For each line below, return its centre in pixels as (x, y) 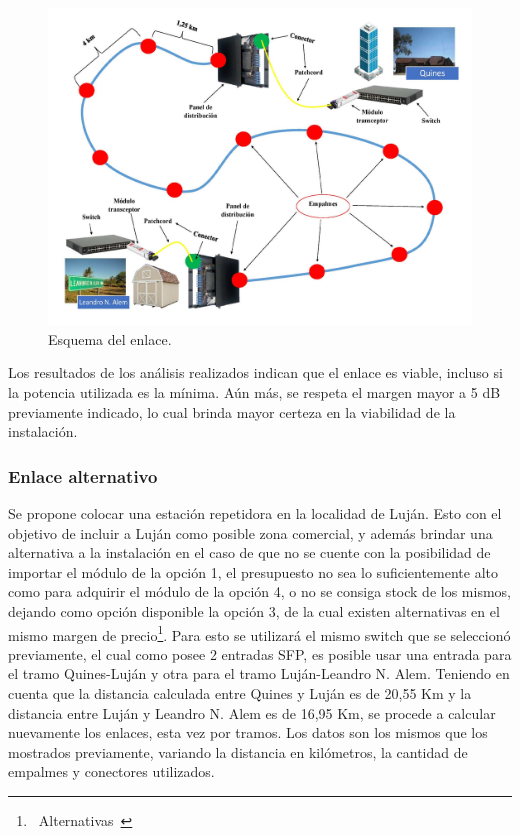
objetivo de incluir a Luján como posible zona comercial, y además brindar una (250, 532)
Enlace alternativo (83, 475)
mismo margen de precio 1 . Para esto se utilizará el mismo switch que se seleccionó (259, 633)
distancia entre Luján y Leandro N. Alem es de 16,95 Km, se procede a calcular (252, 712)
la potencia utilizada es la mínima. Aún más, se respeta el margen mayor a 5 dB (254, 391)
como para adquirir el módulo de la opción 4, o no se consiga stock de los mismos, (259, 591)
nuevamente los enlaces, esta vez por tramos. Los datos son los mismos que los (248, 732)
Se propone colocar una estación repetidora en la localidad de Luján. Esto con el (255, 512)
